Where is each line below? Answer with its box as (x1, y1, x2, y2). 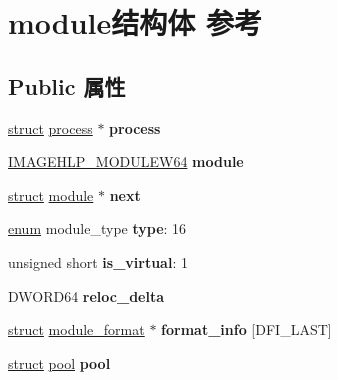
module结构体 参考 (8, 2, 263, 43)
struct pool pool (8, 352, 111, 373)
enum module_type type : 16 (8, 218, 187, 239)
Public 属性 (8, 70, 126, 101)
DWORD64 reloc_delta (8, 285, 165, 306)
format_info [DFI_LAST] (161, 319, 332, 340)
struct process (8, 117, 93, 138)
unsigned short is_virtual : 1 (8, 251, 188, 272)
